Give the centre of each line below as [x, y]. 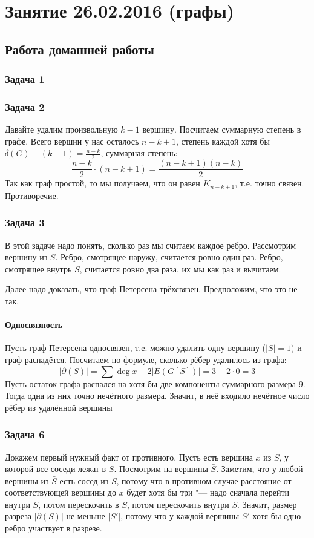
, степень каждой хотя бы [223, 141]
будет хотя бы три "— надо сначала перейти [208, 492]
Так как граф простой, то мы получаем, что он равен [103, 183]
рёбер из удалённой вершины [59, 407]
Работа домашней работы [80, 49]
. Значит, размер [267, 504]
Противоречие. [32, 195]
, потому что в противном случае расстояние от [204, 480]
